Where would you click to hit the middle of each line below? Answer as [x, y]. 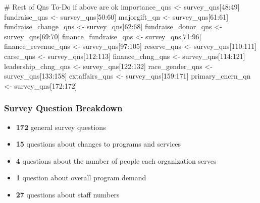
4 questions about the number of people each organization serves [116, 160]
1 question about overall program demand [81, 178]
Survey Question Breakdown [63, 108]
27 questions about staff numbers [68, 194]
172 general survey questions [61, 127]
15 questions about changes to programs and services [98, 144]
